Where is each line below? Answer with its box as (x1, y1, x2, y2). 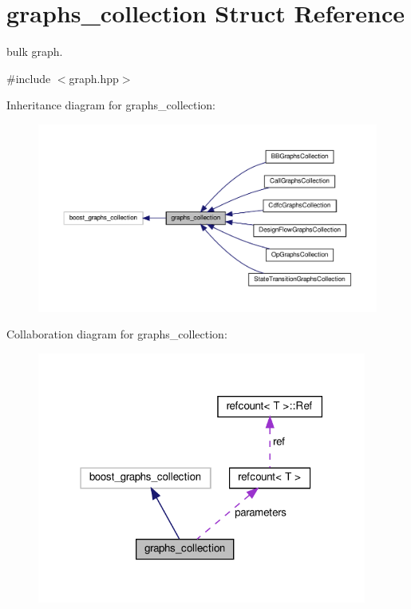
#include (6, 69, 51, 86)
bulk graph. (6, 43, 63, 60)
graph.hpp (69, 69, 119, 86)
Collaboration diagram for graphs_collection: (6, 326, 227, 342)
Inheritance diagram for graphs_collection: (6, 97, 215, 113)
